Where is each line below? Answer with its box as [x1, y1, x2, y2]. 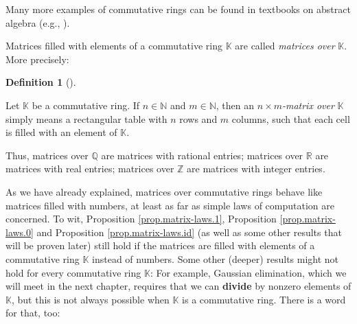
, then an [216, 97, 254, 112]
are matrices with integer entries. [187, 161, 325, 176]
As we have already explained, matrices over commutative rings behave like [5, 184, 323, 198]
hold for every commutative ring [5, 265, 141, 279]
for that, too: [5, 305, 60, 320]
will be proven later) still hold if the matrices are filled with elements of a [5, 238, 315, 253]
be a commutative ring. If [32, 97, 140, 112]
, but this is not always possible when [11, 292, 170, 306]
